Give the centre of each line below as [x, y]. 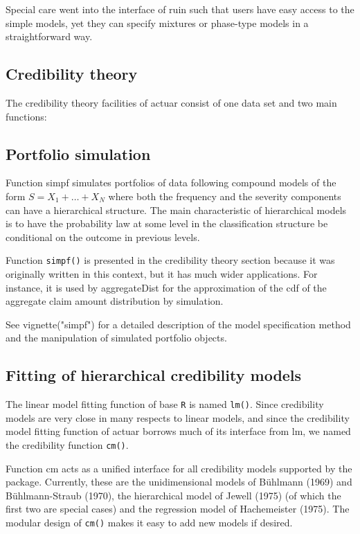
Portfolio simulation [78, 153]
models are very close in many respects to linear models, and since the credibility [178, 417]
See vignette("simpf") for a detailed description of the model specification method [178, 324]
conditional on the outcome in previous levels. [103, 237]
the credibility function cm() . [67, 445]
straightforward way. [49, 36]
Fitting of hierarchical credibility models [154, 375]
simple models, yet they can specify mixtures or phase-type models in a [157, 23]
